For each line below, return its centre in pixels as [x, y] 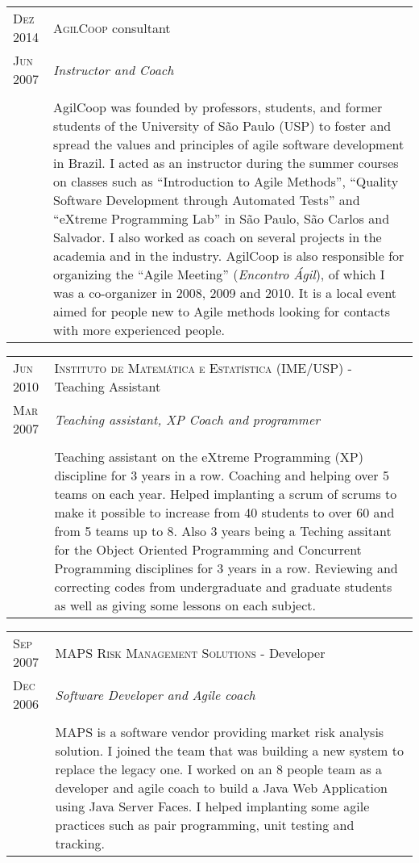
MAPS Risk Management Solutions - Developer [190, 652]
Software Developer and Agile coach [155, 694]
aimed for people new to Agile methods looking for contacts [222, 311]
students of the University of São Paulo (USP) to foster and [222, 126]
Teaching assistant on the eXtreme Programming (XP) [209, 457]
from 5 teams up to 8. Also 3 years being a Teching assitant [223, 531]
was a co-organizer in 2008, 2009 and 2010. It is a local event [225, 293]
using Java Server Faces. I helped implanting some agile [212, 806]
